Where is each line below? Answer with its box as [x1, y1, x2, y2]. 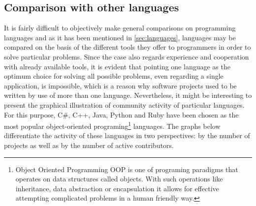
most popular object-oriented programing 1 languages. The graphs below [4, 119, 221, 131]
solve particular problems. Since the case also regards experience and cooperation [4, 51, 249, 61]
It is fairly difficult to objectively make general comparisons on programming [4, 23, 236, 33]
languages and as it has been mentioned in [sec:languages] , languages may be [4, 32, 236, 42]
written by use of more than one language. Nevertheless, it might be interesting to [4, 90, 252, 100]
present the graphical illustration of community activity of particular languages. [4, 99, 245, 110]
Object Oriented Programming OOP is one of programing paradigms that [15, 164, 238, 174]
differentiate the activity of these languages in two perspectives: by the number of [4, 130, 250, 141]
